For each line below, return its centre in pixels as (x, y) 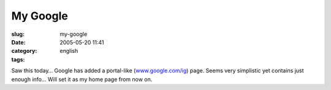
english (69, 51)
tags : (18, 59)
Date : (18, 42)
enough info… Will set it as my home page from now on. (82, 79)
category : (24, 51)
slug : (18, 34)
